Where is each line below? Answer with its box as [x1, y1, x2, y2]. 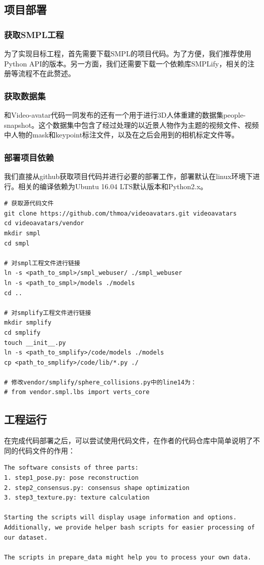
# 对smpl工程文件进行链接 [4, 259, 80, 267]
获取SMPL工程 [4, 28, 64, 41]
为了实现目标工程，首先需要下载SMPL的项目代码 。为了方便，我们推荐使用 [4, 48, 251, 58]
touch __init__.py [4, 339, 66, 346]
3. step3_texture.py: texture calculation [4, 494, 150, 502]
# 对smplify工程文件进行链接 [4, 309, 91, 316]
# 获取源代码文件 [4, 200, 54, 207]
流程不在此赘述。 [18, 68, 75, 79]
